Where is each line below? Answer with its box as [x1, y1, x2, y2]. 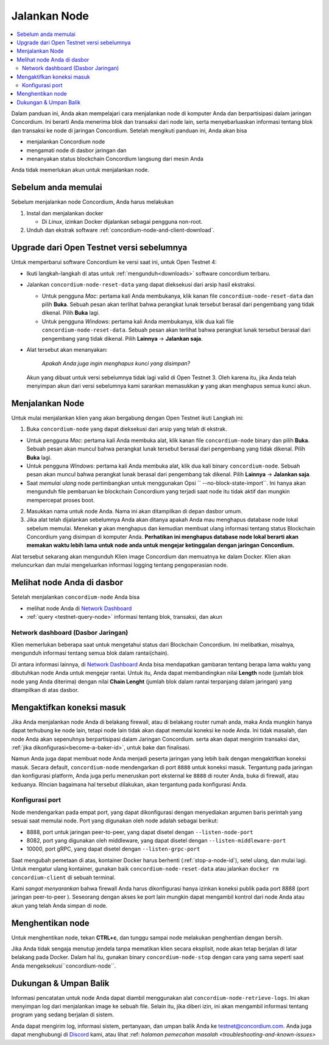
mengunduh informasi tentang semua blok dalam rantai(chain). [11, 649, 169, 657]
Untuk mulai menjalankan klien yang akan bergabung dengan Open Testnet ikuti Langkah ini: [11, 414, 244, 421]
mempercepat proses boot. [26, 496, 95, 504]
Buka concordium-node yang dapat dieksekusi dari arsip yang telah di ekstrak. [26, 426, 227, 433]
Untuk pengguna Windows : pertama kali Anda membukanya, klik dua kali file [41, 318, 234, 325]
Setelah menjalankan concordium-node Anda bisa [11, 593, 140, 601]
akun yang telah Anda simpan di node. [11, 902, 108, 909]
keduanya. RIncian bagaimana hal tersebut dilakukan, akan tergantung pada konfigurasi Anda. [11, 780, 247, 788]
